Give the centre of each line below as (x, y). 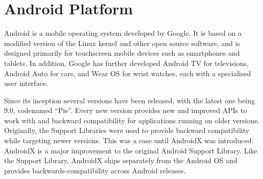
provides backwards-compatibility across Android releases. (95, 170)
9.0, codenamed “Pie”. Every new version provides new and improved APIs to (126, 110)
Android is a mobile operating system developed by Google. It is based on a (123, 33)
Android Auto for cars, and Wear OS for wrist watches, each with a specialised (128, 73)
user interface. (26, 83)
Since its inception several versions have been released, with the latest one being (129, 100)
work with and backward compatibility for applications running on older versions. (132, 120)
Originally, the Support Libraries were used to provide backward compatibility (127, 130)
